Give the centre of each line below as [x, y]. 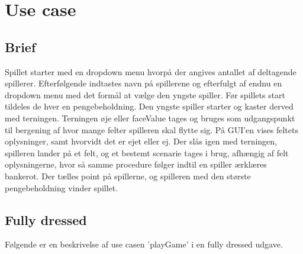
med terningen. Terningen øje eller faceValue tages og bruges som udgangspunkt [150, 118]
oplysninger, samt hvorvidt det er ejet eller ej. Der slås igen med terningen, [141, 141]
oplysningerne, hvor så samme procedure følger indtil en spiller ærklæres [136, 164]
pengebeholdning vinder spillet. [62, 187]
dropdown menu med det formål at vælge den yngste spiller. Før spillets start [145, 94]
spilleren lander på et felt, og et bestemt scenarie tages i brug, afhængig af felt [147, 152]
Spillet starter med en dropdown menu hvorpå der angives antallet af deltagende [151, 71]
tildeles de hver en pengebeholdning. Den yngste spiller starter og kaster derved [149, 106]
